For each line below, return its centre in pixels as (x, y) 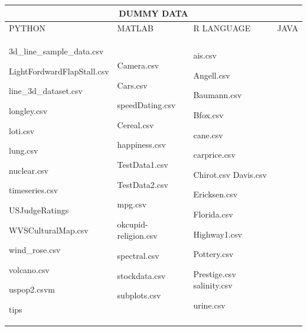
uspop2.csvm (32, 289)
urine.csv (209, 305)
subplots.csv (139, 295)
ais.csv (205, 55)
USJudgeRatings (39, 210)
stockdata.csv (141, 275)
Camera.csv (138, 65)
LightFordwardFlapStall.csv (59, 71)
